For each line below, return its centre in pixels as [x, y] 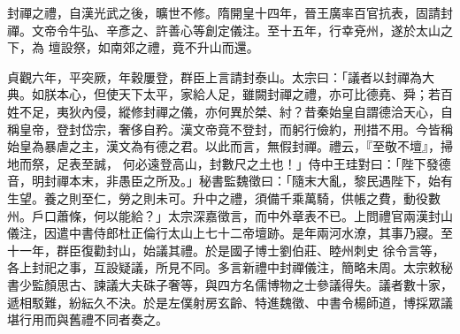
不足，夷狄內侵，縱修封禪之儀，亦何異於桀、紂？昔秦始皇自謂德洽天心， [230, 111]
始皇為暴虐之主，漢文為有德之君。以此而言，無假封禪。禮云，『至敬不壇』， [224, 146]
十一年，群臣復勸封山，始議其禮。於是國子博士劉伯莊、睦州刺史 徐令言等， [226, 250]
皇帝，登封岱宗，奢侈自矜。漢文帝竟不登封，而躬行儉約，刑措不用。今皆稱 [236, 129]
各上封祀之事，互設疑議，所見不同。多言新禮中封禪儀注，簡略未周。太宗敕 [224, 267]
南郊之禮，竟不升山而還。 [184, 47]
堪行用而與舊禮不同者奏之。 [88, 319]
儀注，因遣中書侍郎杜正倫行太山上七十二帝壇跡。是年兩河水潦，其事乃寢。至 [230, 233]
